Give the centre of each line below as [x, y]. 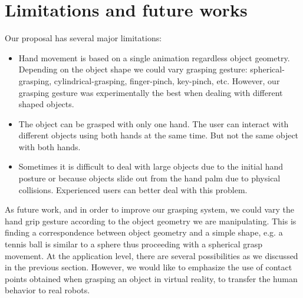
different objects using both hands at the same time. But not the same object [159, 135]
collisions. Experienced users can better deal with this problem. [133, 189]
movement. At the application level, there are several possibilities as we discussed [151, 255]
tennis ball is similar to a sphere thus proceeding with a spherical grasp [134, 244]
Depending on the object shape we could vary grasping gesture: [133, 69]
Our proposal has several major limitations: [83, 38]
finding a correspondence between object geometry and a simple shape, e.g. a [144, 232]
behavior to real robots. [47, 290]
